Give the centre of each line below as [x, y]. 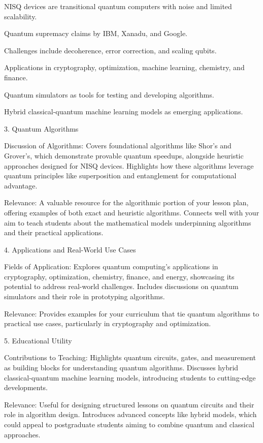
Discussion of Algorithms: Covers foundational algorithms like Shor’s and [118, 146]
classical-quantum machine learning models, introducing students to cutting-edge [130, 377]
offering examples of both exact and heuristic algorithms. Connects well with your [132, 212]
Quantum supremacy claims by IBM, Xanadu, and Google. [96, 33]
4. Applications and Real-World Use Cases [70, 249]
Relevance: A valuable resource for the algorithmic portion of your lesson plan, [126, 202]
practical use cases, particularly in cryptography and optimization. [108, 323]
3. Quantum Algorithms [41, 128]
